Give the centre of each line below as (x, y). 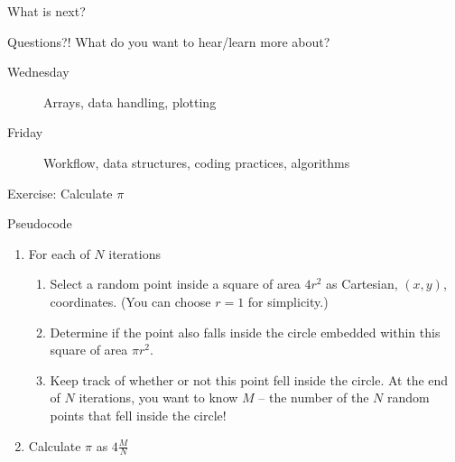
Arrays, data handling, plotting (130, 102)
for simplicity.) (288, 301)
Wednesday (38, 72)
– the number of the (314, 397)
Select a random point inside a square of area (175, 284)
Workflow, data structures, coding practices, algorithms (197, 162)
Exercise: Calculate (60, 193)
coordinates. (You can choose (130, 301)
